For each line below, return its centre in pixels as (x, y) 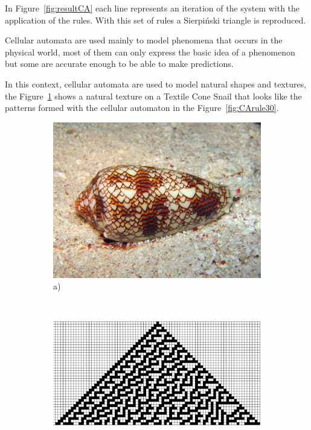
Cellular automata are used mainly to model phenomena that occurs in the (144, 40)
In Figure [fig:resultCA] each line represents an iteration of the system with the (152, 8)
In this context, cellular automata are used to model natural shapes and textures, (156, 84)
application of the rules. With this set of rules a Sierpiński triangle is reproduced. (155, 20)
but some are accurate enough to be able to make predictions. (119, 64)
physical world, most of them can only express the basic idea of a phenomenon (150, 52)
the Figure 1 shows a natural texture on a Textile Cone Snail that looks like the (153, 96)
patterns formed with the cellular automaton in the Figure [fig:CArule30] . (142, 108)
